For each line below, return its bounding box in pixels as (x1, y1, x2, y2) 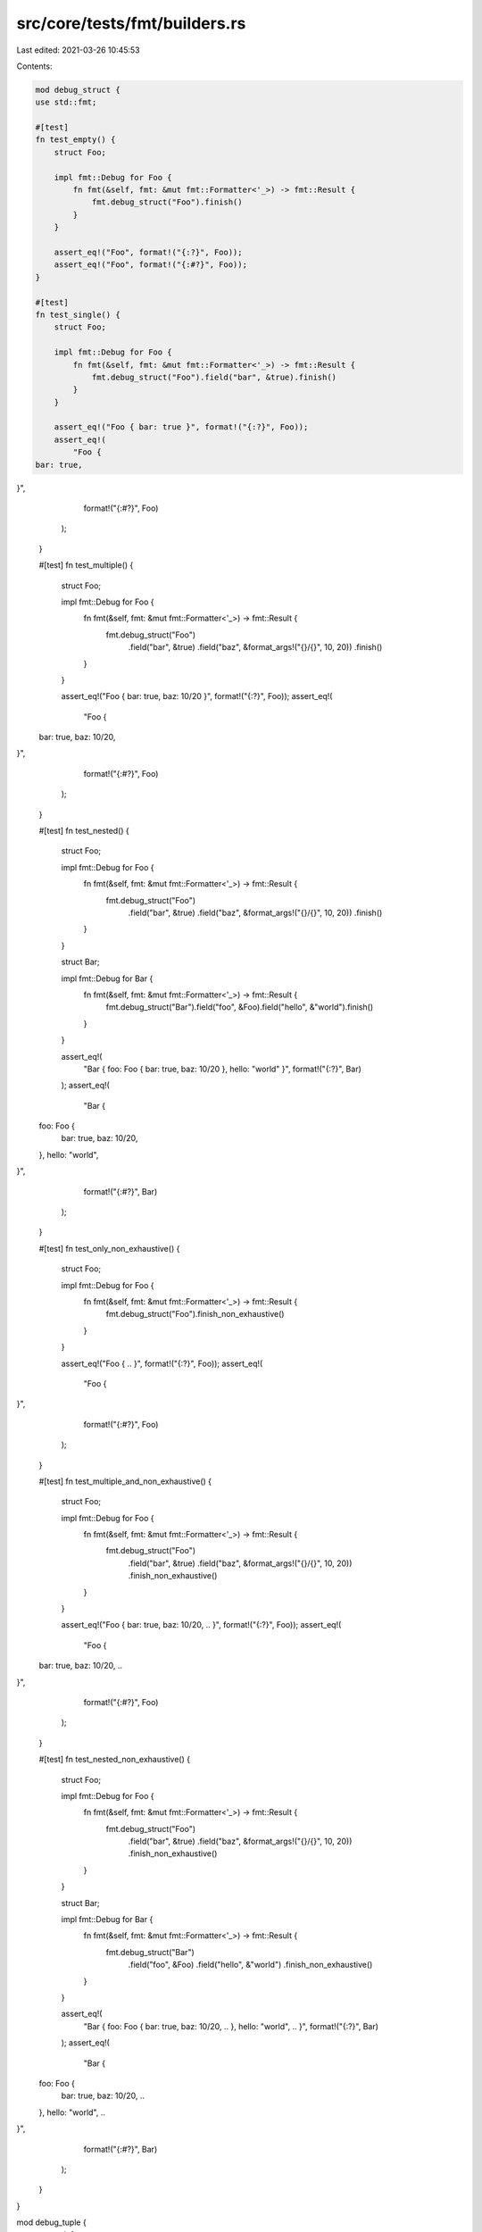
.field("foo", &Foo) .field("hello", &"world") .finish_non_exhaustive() (128, 1960, 373, 1970)
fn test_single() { (35, 309, 120, 320)
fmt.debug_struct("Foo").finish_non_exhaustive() (105, 1309, 285, 1320)
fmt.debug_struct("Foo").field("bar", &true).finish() (91, 371, 337, 382)
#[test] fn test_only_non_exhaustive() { (38, 1243, 180, 1253)
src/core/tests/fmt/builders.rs (16, 13, 246, 33)
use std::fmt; (35, 97, 97, 107)
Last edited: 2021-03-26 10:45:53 (16, 45, 140, 55)
